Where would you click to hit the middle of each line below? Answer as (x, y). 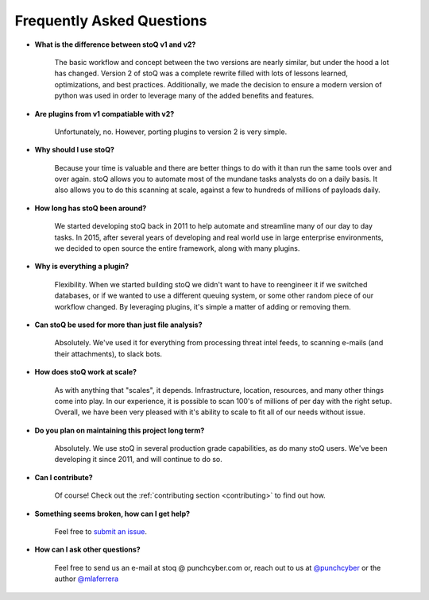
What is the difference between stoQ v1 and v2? (115, 44)
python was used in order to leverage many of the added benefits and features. (184, 96)
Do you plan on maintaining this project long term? (120, 430)
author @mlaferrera (87, 579)
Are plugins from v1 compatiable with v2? (104, 113)
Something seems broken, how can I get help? (112, 513)
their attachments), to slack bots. (108, 354)
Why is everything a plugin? (82, 267)
